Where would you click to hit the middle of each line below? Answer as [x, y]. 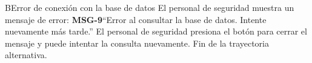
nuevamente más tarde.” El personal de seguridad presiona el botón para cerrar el [156, 31]
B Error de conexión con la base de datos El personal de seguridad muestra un [150, 7]
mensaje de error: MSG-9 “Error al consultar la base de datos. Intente [136, 19]
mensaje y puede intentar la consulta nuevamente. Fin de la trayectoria [137, 43]
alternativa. [26, 55]
